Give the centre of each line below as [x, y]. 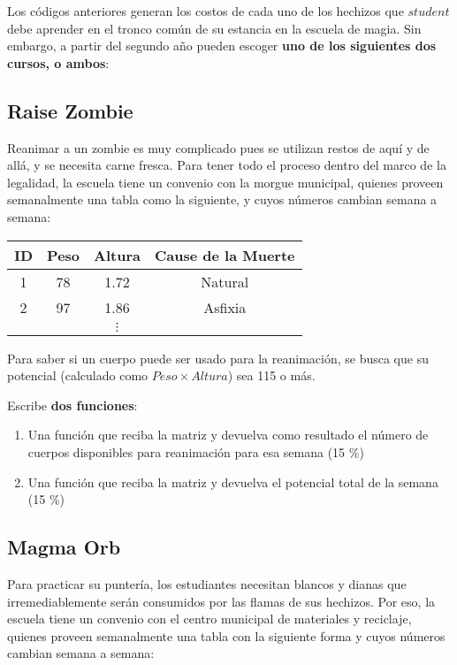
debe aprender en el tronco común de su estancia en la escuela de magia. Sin [214, 28]
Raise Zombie [70, 110]
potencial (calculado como [78, 375]
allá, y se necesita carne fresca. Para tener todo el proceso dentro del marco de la [227, 165]
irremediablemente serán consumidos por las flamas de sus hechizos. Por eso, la [221, 601]
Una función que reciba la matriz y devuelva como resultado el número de [228, 435]
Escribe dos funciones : [72, 405]
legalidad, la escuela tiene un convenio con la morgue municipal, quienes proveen [225, 182]
